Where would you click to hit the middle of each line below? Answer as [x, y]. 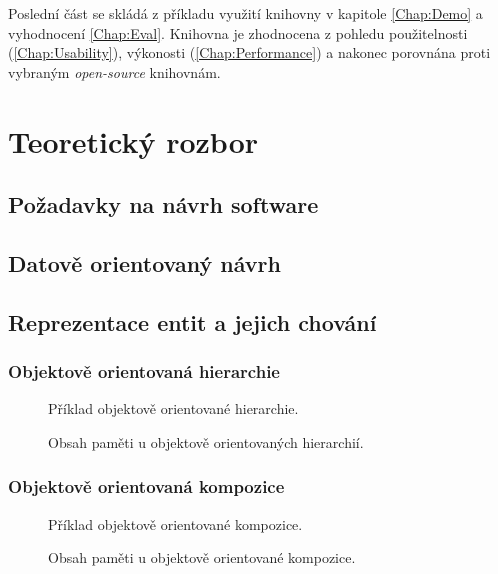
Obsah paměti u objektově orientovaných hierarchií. [206, 441]
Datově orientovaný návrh [144, 262]
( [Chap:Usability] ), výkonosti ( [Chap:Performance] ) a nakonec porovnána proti [249, 52]
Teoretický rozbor [133, 140]
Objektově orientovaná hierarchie [144, 371]
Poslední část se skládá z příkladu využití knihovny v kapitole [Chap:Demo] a [245, 13]
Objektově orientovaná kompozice [146, 486]
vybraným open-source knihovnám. [114, 71]
